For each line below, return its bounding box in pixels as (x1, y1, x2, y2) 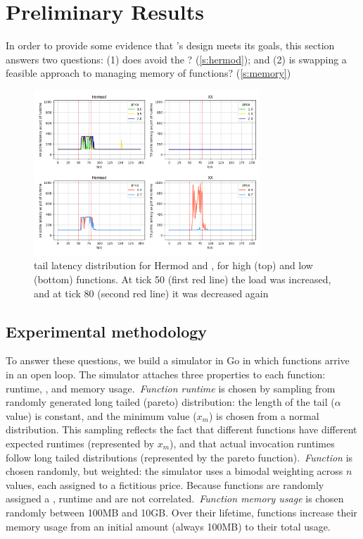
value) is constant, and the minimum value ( (6, 408, 197, 423)
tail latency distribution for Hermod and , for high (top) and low (34, 258, 313, 273)
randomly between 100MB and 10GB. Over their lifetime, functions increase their (6, 504, 357, 519)
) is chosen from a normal (209, 408, 319, 423)
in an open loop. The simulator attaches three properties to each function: (6, 366, 326, 381)
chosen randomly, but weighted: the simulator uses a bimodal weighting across (6, 464, 343, 478)
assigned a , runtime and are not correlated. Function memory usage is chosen (6, 491, 344, 506)
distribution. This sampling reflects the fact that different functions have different (6, 422, 357, 437)
